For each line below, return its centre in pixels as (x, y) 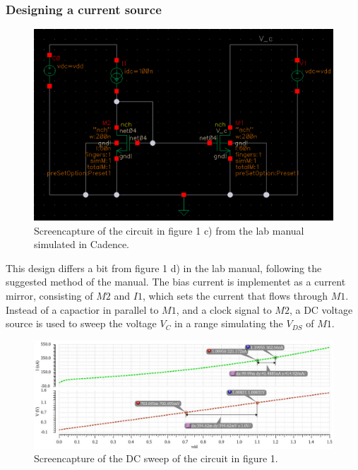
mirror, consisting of (49, 295)
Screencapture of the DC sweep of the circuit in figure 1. (156, 458)
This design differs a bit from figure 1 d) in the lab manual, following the (164, 268)
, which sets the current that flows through (235, 295)
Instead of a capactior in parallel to (82, 309)
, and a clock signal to (224, 309)
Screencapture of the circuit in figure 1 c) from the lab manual (169, 230)
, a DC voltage (321, 309)
